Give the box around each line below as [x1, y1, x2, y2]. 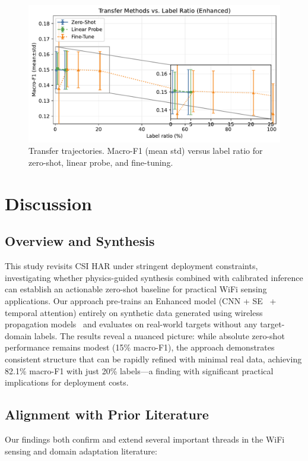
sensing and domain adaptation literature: [5, 444, 157, 457]
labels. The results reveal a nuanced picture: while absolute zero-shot [34, 329, 285, 342]
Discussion [5, 191, 92, 215]
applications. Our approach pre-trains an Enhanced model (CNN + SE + [5, 295, 277, 307]
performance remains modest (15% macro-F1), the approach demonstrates [5, 341, 275, 353]
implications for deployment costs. [5, 376, 129, 389]
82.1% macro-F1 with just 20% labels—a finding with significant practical [5, 364, 274, 377]
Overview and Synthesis [5, 232, 155, 250]
